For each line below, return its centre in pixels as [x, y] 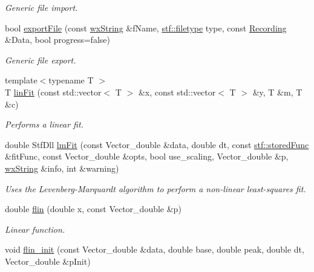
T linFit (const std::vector [53, 92]
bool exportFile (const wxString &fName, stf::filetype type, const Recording [146, 28]
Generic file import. [41, 7]
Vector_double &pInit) [48, 261]
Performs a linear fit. [44, 124]
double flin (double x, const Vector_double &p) [93, 209]
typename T [71, 80]
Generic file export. [41, 60]
